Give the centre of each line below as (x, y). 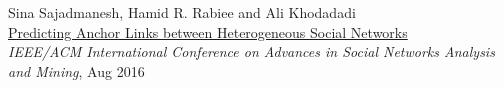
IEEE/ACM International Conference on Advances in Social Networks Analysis (251, 51)
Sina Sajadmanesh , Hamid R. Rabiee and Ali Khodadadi (182, 12)
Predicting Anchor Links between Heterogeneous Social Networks (208, 31)
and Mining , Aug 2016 (76, 70)
